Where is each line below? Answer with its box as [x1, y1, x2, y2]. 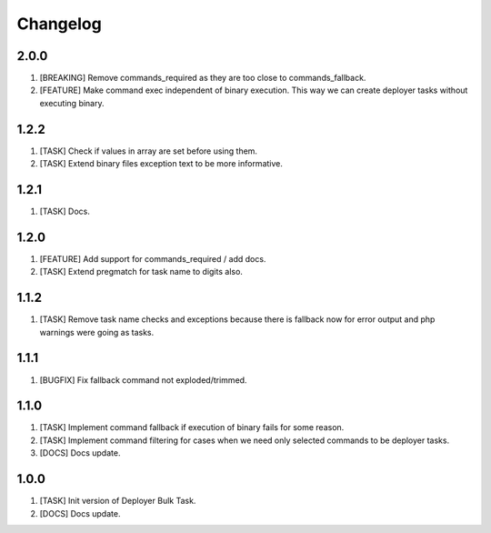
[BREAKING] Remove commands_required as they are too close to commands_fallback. [39, 73, 366, 84]
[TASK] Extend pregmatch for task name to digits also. [39, 266, 243, 277]
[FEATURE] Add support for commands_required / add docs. [39, 253, 266, 264]
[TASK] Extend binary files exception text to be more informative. [39, 158, 284, 169]
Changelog [16, 14, 102, 34]
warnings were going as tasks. [39, 327, 155, 337]
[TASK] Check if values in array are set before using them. [39, 146, 258, 156]
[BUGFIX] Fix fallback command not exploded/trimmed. [39, 374, 247, 386]
